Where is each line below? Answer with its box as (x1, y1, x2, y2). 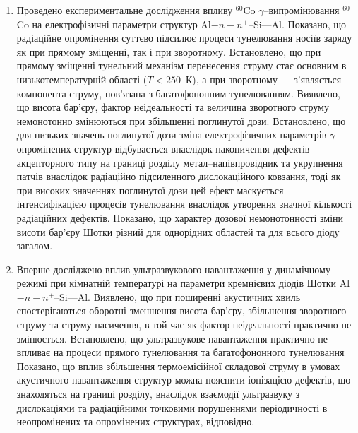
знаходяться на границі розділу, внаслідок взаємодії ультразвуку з (16, 386, 300, 401)
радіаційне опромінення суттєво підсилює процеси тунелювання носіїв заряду (16, 30, 352, 45)
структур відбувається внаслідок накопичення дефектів (74, 141, 310, 155)
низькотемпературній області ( (16, 71, 148, 86)
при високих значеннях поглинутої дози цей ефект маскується (16, 182, 284, 197)
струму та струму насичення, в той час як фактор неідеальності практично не (16, 317, 352, 332)
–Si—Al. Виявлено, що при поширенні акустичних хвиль (54, 289, 301, 304)
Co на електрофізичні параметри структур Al (16, 16, 211, 31)
